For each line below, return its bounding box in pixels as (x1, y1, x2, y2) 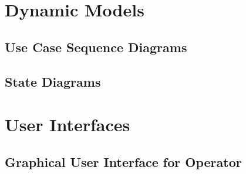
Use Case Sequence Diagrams (5, 37, 187, 56)
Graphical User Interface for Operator (5, 152, 242, 170)
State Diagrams (5, 72, 101, 90)
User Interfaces (5, 112, 130, 137)
